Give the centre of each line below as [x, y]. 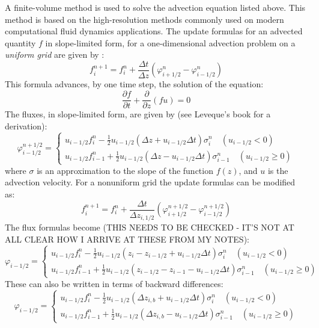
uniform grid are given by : [55, 54]
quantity [20, 42]
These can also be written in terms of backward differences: [114, 283]
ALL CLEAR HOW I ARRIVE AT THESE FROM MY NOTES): [127, 239]
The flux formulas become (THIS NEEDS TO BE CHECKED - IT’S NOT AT [150, 227]
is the [278, 170]
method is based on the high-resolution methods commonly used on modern [144, 19]
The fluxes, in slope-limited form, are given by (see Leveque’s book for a [138, 114]
